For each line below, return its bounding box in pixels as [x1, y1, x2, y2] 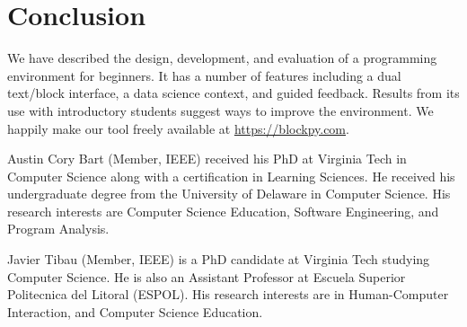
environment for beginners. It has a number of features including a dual [7, 66, 401, 84]
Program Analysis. [7, 219, 110, 238]
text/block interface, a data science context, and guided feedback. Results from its [7, 84, 460, 102]
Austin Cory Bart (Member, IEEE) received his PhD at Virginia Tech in [7, 149, 407, 168]
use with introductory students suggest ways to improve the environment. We [7, 101, 434, 119]
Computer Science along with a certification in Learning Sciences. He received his [7, 166, 455, 185]
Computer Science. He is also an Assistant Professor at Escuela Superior [7, 267, 406, 286]
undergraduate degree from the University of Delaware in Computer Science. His [7, 184, 451, 203]
